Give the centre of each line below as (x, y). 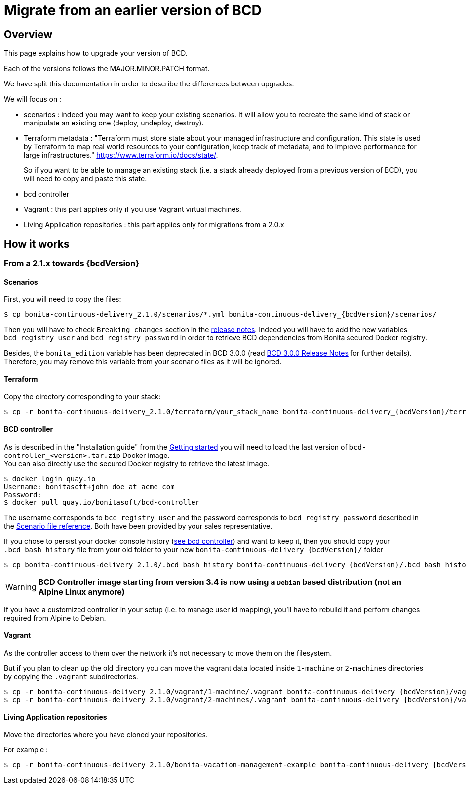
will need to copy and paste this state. (85, 179)
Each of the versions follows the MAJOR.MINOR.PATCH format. (107, 69)
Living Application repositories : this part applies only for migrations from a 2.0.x (154, 225)
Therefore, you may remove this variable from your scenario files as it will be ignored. (143, 362)
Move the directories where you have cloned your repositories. (106, 735)
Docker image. (146, 455)
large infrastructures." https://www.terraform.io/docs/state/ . (121, 155)
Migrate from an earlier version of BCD (133, 10)
